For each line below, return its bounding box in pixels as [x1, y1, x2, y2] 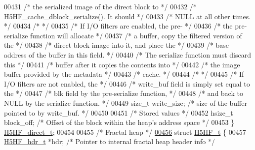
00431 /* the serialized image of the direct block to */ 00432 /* [4, 1, 197, 11]
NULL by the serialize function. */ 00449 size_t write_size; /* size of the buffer [4, 97, 247, 108]
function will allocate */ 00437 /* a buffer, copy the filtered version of [30, 30, 242, 40]
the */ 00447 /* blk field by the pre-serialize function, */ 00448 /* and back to [4, 88, 243, 98]
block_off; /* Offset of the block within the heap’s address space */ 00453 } [4, 117, 235, 127]
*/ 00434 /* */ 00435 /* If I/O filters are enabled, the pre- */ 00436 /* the [4, 21, 233, 31]
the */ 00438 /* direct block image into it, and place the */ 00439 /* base [4, 40, 229, 50]
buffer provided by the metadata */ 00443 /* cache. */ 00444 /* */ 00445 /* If [4, 69, 244, 79]
